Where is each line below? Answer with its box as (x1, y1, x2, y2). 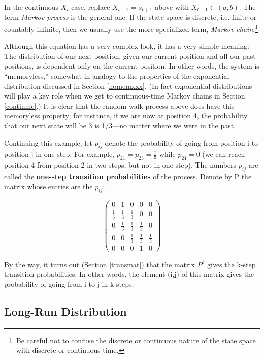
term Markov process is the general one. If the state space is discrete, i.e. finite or (4, 12, 257, 22)
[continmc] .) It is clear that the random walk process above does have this (4, 100, 235, 111)
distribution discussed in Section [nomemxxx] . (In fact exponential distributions (4, 80, 252, 91)
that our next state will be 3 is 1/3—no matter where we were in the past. (4, 120, 236, 131)
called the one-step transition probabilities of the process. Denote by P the (4, 171, 252, 182)
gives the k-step (207, 258, 256, 269)
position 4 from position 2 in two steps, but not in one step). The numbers (4, 159, 237, 170)
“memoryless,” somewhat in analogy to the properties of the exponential (4, 71, 229, 81)
